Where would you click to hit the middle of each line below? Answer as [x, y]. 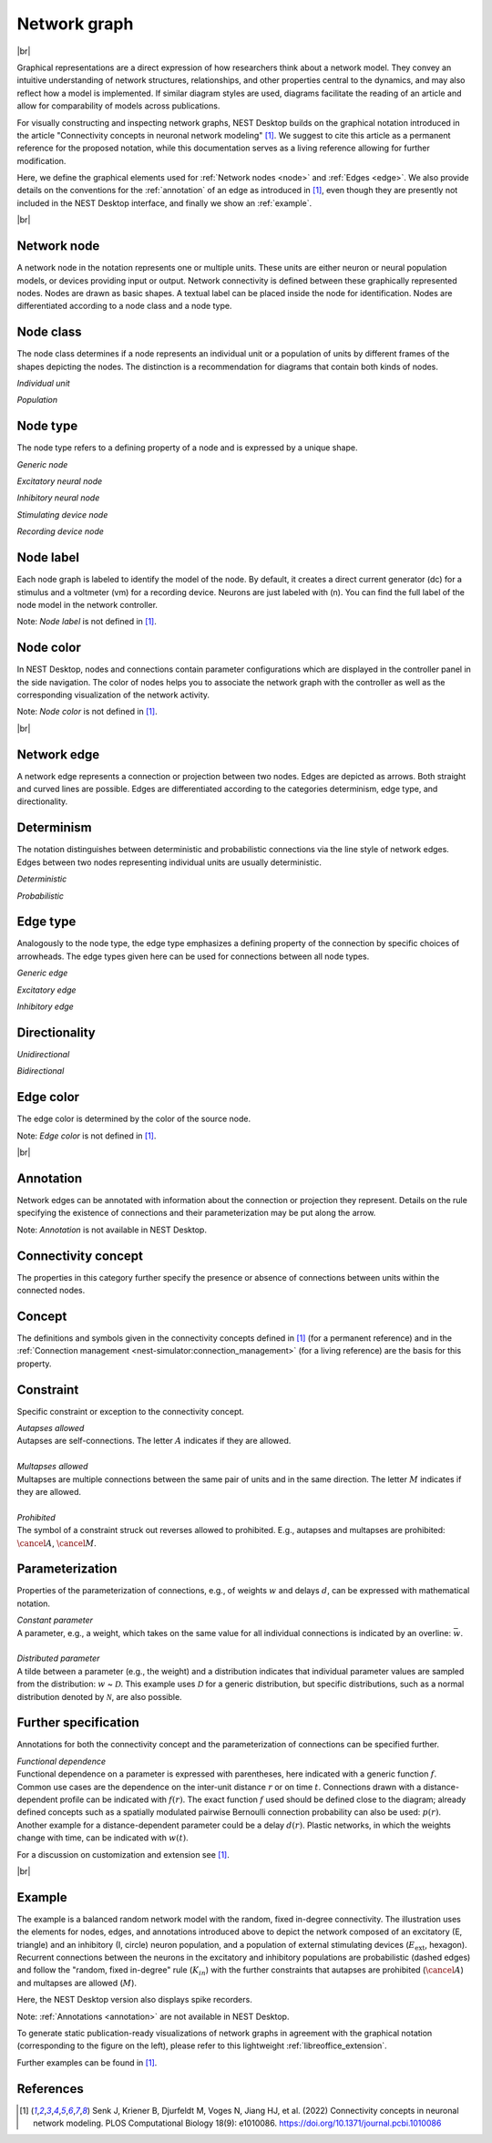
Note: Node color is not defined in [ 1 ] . [87, 712]
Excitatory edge [46, 990]
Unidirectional [43, 1054]
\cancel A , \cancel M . [57, 1543]
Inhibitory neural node [58, 498]
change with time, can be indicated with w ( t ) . [102, 1838]
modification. [41, 160]
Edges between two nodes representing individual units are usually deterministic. [169, 862]
